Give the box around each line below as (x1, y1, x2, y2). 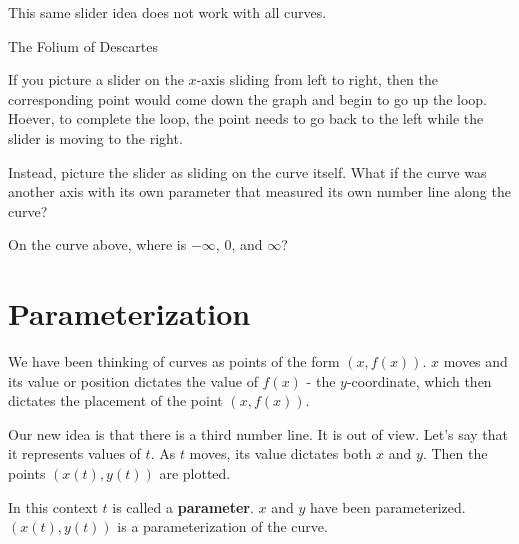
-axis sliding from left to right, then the (196, 69, 438, 90)
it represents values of (8, 443, 141, 464)
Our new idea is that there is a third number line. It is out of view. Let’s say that (8, 423, 509, 444)
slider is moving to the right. (8, 127, 183, 148)
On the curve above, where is (8, 234, 187, 255)
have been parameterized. (310, 496, 466, 517)
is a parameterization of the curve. (117, 516, 328, 537)
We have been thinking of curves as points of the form (8, 351, 340, 372)
